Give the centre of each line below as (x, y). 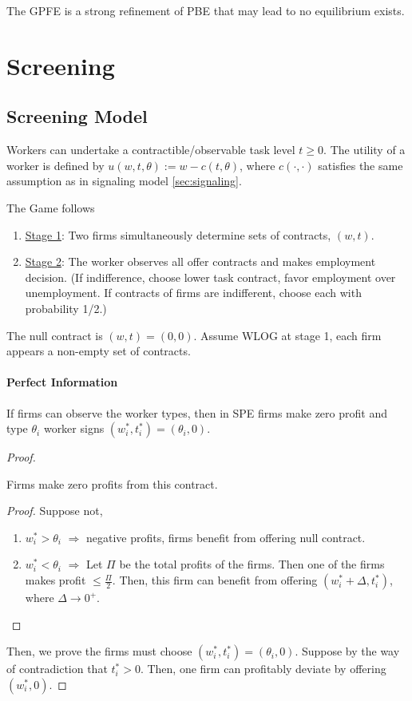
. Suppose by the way (347, 651)
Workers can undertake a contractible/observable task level (151, 150)
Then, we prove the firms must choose (99, 651)
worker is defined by (55, 165)
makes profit (55, 580)
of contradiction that (57, 669)
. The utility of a (364, 150)
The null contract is (55, 335)
